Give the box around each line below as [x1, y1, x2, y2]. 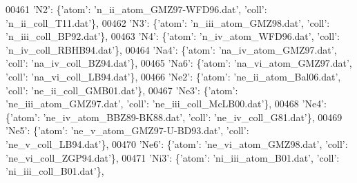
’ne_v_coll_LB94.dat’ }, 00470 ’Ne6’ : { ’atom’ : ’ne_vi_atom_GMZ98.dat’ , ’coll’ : [6, 136, 348, 151]
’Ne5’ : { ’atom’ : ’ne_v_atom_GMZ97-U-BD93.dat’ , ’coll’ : [6, 123, 249, 138]
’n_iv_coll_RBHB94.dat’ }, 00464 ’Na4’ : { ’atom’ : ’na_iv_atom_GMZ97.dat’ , [6, 42, 337, 56]
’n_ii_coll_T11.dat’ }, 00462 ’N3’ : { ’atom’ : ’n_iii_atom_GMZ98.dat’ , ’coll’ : [6, 15, 330, 30]
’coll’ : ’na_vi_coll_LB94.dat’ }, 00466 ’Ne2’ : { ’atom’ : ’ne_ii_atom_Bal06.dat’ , [6, 69, 341, 83]
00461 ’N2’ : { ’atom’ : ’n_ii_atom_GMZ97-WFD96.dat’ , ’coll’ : [6, 2, 267, 16]
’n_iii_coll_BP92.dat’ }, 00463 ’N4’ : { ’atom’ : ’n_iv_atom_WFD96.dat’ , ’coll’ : [6, 29, 340, 43]
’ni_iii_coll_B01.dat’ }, [6, 164, 104, 178]
